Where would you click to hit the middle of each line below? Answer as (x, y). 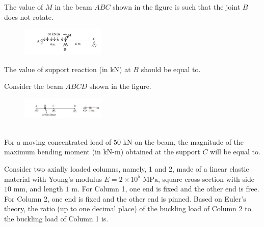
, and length (44, 189)
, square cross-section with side (206, 179)
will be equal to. (235, 152)
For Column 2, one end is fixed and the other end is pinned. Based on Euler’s (125, 198)
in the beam (73, 7)
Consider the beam (34, 86)
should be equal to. (171, 69)
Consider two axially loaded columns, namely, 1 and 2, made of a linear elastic (127, 168)
